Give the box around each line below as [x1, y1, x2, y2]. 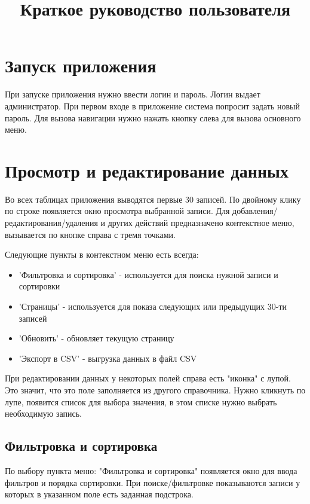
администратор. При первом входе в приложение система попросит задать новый [5, 99, 300, 112]
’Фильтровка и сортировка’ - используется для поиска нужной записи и [19, 268, 278, 280]
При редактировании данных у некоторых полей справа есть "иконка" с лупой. [5, 372, 291, 384]
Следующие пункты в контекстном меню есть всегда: [5, 248, 199, 261]
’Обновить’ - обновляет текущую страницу [19, 332, 174, 344]
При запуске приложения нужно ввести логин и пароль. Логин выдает [5, 88, 260, 100]
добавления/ [232, 204, 278, 217]
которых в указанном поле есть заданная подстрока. [5, 488, 194, 500]
